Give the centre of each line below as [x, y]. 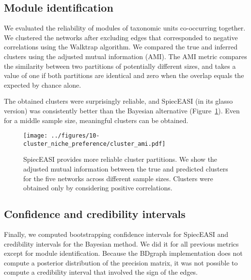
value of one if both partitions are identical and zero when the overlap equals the [124, 75]
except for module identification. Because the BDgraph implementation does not [123, 253]
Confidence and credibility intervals [95, 214]
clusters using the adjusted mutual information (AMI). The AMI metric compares [125, 56]
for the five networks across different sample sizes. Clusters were [118, 178]
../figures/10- [75, 136]
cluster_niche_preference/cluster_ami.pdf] [94, 144]
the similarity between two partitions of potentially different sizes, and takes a [120, 66]
